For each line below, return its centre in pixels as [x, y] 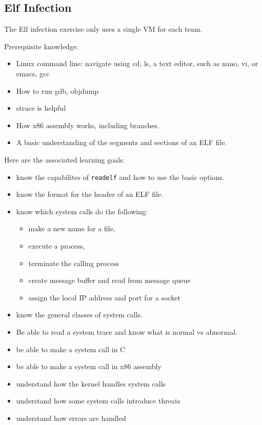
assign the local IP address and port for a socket [104, 297]
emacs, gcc [33, 73]
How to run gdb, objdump [57, 90]
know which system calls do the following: [82, 211]
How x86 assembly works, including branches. [88, 125]
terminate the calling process [74, 263]
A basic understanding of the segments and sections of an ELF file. [122, 142]
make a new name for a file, [72, 228]
